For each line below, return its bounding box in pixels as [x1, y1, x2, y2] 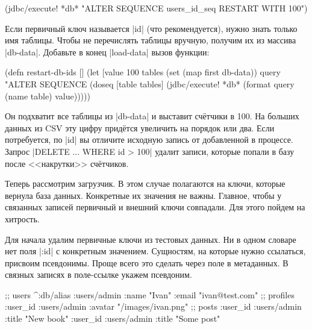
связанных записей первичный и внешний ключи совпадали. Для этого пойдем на [5, 201, 305, 213]
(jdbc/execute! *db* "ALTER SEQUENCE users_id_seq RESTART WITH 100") [5, 2, 308, 14]
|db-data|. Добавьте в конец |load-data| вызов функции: [5, 45, 210, 58]
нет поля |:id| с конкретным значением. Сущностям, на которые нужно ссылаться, [5, 245, 306, 257]
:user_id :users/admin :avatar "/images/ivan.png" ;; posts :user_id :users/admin [5, 300, 302, 313]
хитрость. [5, 212, 40, 225]
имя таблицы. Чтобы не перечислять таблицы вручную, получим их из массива [5, 34, 296, 46]
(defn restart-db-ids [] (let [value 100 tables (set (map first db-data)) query [5, 66, 281, 78]
